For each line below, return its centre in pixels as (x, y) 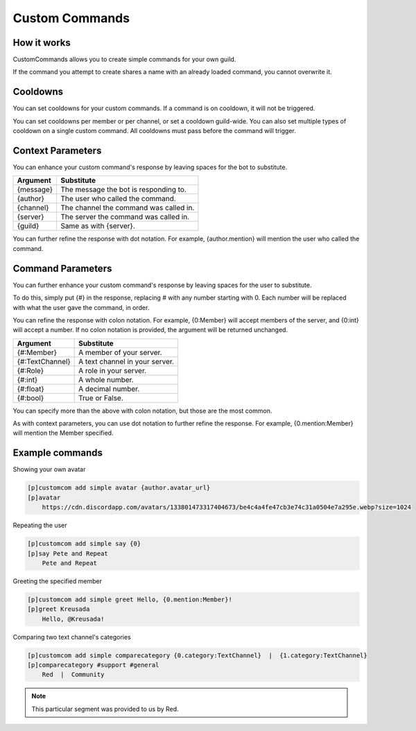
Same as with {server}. (98, 226)
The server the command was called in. (125, 217)
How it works (42, 43)
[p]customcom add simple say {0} (84, 544)
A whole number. (106, 379)
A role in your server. (113, 370)
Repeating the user (40, 525)
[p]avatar (44, 497)
